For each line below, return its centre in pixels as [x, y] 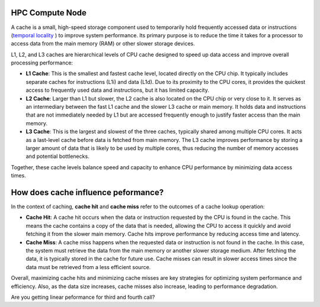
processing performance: [42, 63]
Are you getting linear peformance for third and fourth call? [83, 297]
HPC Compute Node [49, 13]
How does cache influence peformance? [87, 192]
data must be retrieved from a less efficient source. [88, 267]
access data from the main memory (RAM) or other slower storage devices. [103, 44]
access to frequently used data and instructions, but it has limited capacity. [118, 90]
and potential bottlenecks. [57, 156]
